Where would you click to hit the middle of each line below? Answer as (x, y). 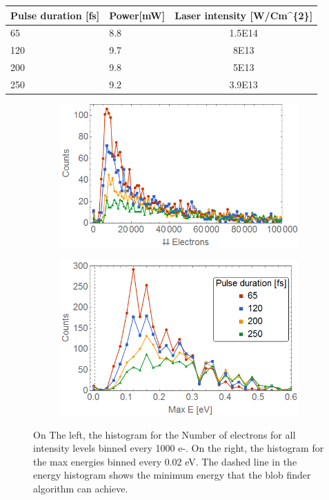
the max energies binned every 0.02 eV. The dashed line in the (165, 461)
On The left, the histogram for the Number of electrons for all (164, 434)
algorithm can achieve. (81, 488)
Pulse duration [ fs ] (55, 15)
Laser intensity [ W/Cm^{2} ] (244, 15)
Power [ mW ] (137, 15)
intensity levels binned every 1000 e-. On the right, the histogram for (179, 448)
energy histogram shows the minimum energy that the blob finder (172, 475)
